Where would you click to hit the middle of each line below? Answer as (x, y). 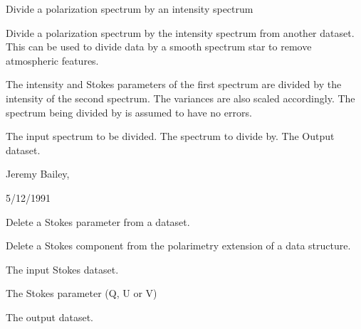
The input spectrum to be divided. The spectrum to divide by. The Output (170, 136)
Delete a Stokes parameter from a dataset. (98, 221)
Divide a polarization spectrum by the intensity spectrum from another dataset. (180, 32)
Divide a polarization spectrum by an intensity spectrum (130, 9)
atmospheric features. (52, 60)
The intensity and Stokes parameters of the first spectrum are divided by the (174, 84)
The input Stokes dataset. (62, 269)
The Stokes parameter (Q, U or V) (82, 293)
